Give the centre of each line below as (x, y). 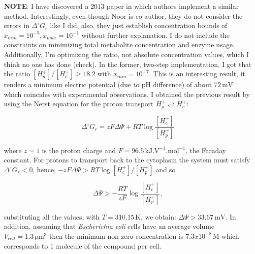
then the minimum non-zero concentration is (116, 236)
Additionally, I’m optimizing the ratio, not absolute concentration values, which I (127, 54)
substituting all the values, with (52, 216)
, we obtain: (158, 216)
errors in (17, 25)
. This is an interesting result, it (197, 74)
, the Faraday (206, 150)
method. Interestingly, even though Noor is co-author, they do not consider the (123, 16)
